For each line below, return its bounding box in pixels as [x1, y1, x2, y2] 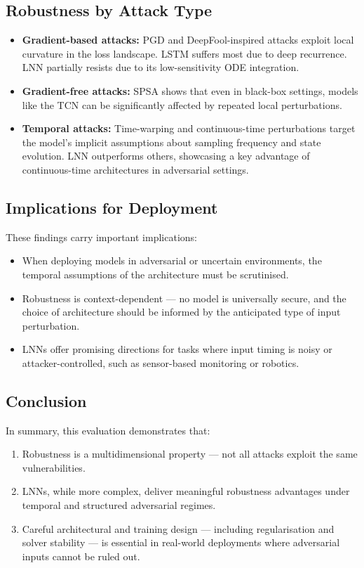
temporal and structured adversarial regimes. [22, 498, 216, 512]
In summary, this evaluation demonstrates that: [6, 422, 210, 437]
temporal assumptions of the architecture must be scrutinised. [22, 266, 289, 281]
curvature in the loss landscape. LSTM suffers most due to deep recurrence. [22, 46, 347, 60]
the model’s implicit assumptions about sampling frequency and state [22, 134, 321, 149]
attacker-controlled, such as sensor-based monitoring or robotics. [22, 355, 299, 370]
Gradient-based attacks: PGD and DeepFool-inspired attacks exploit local [22, 32, 354, 47]
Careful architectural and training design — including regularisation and [22, 521, 335, 536]
